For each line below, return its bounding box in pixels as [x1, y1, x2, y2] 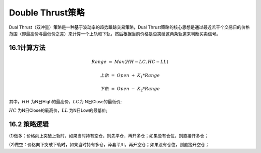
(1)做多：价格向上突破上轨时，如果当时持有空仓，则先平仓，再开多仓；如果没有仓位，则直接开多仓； [9, 133, 209, 138]
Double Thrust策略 [9, 7, 85, 18]
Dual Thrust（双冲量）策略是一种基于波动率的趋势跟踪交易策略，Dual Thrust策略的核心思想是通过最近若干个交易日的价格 [9, 24, 250, 30]
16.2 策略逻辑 [9, 120, 49, 128]
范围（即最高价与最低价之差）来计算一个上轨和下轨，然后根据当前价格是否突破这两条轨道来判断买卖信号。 [9, 31, 221, 36]
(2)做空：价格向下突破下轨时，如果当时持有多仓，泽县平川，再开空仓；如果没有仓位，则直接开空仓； [9, 142, 210, 148]
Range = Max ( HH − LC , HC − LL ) [91, 59, 169, 65]
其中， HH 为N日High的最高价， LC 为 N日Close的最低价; [9, 98, 122, 104]
